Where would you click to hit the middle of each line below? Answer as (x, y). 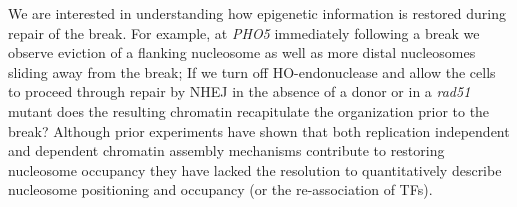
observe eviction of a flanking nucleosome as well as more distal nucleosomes (242, 52)
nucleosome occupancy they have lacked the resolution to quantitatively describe (255, 169)
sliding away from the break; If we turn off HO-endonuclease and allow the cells (252, 71)
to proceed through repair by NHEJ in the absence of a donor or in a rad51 (239, 91)
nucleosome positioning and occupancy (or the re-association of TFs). (220, 189)
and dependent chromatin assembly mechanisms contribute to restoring (226, 150)
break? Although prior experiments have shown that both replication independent (259, 130)
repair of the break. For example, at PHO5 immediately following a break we (244, 32)
